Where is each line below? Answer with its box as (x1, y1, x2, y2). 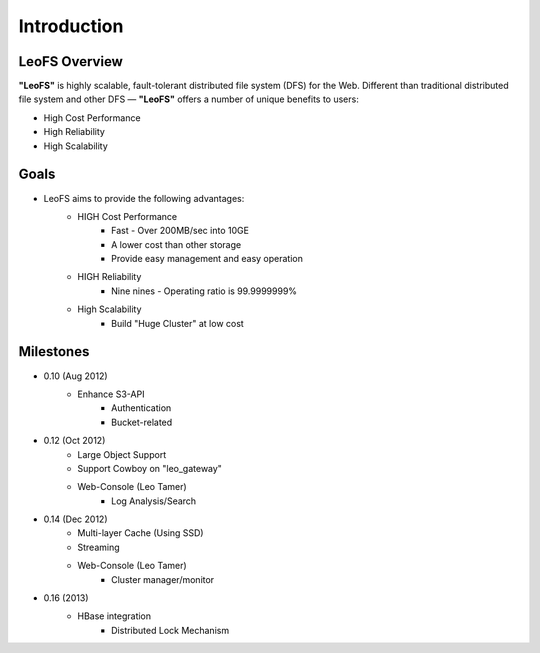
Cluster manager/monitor (111, 573, 215, 585)
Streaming (77, 541, 120, 553)
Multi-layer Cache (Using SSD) (77, 527, 204, 539)
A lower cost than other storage (111, 238, 242, 250)
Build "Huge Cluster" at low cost (111, 317, 244, 329)
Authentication (111, 402, 172, 414)
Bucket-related (111, 416, 173, 428)
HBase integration (77, 610, 152, 622)
